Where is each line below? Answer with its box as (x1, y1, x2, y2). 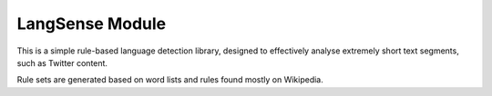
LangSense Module (16, 14, 167, 34)
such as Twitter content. (16, 57, 108, 68)
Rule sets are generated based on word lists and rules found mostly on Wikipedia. (16, 74, 323, 85)
